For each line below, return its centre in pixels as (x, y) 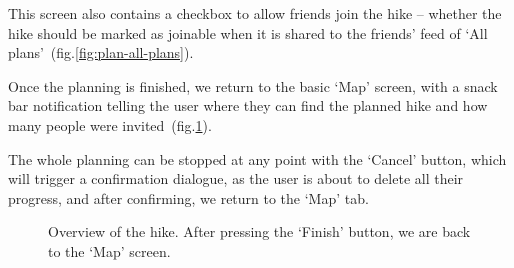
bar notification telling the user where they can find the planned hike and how (248, 105)
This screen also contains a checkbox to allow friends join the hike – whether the (255, 13)
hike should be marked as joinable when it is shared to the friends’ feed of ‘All (248, 32)
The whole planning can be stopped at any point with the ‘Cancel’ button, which (257, 158)
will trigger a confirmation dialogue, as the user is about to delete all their (236, 178)
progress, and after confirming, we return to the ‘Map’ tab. (188, 197)
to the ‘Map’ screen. (109, 250)
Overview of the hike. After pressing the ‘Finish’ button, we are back (259, 231)
